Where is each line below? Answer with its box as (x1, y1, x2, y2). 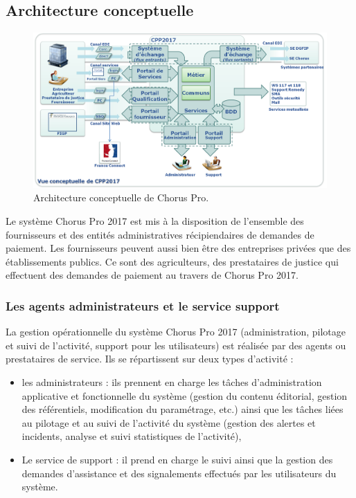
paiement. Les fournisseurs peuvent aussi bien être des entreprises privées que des (6, 241, 351, 255)
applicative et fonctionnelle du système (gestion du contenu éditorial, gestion (21, 388, 348, 403)
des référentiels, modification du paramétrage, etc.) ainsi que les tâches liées (21, 402, 344, 416)
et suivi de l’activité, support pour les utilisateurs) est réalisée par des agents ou (6, 338, 346, 352)
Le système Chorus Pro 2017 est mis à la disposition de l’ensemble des (6, 214, 304, 228)
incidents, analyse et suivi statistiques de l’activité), (21, 429, 242, 443)
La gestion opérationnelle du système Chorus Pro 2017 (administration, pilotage (6, 324, 346, 339)
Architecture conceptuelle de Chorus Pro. (33, 190, 209, 205)
